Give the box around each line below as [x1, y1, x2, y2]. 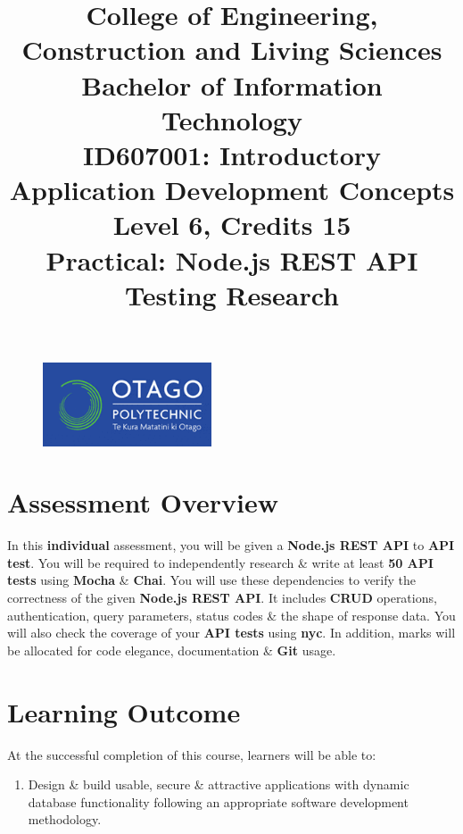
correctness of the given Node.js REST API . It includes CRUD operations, [7, 588, 437, 607]
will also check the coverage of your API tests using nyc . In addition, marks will [7, 623, 456, 642]
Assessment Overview [7, 484, 279, 521]
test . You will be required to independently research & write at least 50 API [7, 553, 434, 571]
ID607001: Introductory [82, 136, 382, 172]
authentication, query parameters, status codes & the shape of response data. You [7, 605, 456, 624]
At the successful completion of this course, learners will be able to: [7, 745, 376, 763]
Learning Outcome [7, 693, 241, 730]
